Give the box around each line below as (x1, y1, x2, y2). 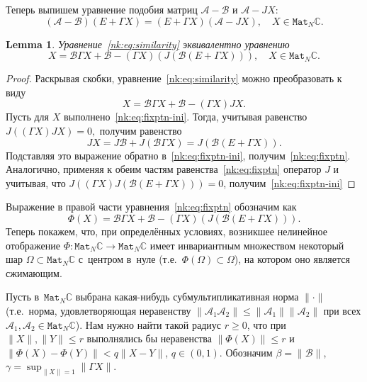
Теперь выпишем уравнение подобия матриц (6, 2, 198, 16)
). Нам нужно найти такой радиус (75, 317, 222, 332)
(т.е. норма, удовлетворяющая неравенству (6, 303, 191, 318)
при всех (323, 303, 361, 318)
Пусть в (6, 289, 40, 304)
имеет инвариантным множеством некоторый (149, 237, 344, 252)
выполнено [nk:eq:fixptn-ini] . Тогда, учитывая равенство (63, 109, 307, 124)
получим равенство (99, 123, 182, 137)
